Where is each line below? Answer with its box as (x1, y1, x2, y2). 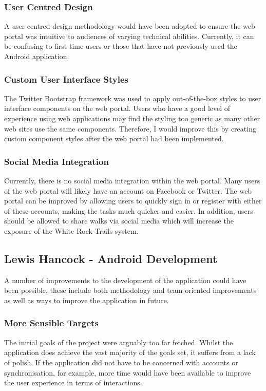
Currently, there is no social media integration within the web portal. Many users (4, 175, 260, 185)
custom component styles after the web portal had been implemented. (4, 133, 224, 144)
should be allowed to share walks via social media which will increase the (4, 215, 234, 226)
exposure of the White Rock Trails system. (4, 225, 139, 236)
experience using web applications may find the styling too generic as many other (4, 113, 260, 123)
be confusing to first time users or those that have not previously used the (4, 41, 237, 51)
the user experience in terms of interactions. (4, 377, 142, 388)
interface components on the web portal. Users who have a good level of (4, 103, 231, 114)
